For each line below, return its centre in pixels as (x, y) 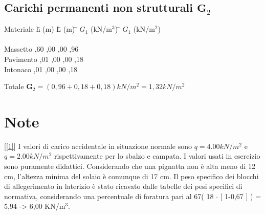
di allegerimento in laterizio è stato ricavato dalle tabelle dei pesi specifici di (123, 186)
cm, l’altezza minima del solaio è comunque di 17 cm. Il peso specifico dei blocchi (131, 176)
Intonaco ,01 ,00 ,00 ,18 (41, 69)
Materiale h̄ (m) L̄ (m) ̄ (41, 29)
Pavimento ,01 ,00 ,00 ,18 (44, 59)
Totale (14, 86)
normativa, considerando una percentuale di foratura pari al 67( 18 (109, 196)
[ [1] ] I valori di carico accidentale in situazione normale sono (98, 146)
